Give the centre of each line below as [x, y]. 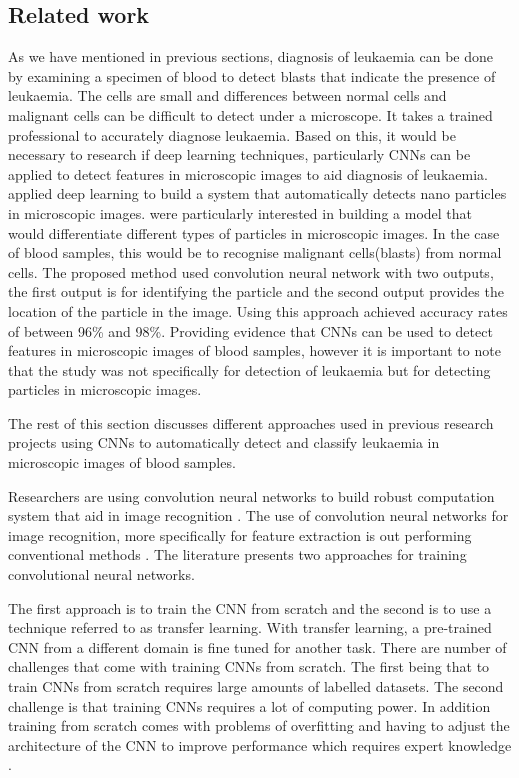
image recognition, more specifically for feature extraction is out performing [240, 534]
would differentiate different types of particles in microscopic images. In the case [254, 232]
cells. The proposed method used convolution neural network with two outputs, [251, 271]
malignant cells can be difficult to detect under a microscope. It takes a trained [250, 114]
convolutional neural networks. [101, 574]
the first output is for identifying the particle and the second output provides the [256, 291]
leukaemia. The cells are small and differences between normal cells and [227, 95]
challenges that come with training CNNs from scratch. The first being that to [249, 666]
